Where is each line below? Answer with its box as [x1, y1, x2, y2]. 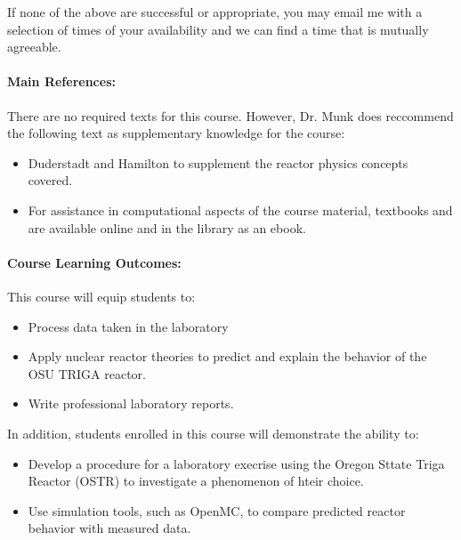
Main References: [7, 72, 116, 91]
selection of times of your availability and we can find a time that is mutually [7, 20, 429, 38]
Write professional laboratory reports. [28, 394, 234, 413]
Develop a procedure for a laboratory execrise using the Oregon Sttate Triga [28, 454, 445, 472]
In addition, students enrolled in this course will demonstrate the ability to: [7, 423, 419, 442]
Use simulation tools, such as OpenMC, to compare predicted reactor [28, 501, 406, 520]
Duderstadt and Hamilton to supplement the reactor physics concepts [28, 153, 408, 172]
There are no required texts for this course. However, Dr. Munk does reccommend [7, 106, 454, 125]
